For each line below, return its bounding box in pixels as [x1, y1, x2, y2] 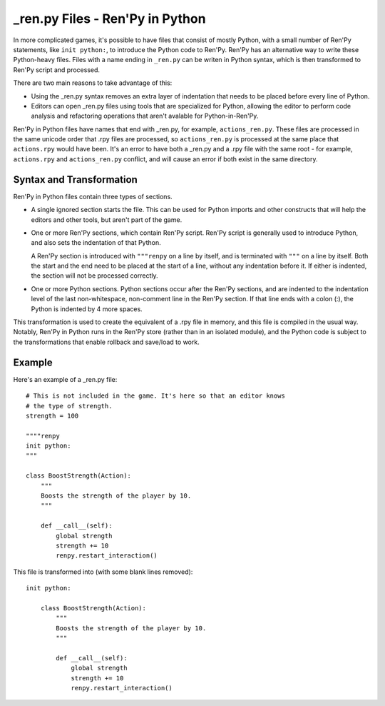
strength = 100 [26, 411, 79, 420]
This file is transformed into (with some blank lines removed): [13, 568, 193, 576]
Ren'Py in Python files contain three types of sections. [13, 192, 173, 201]
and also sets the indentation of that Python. [31, 238, 161, 247]
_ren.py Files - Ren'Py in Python [13, 11, 206, 26]
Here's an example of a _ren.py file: [13, 375, 118, 383]
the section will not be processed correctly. [31, 271, 158, 280]
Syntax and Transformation [13, 173, 138, 186]
